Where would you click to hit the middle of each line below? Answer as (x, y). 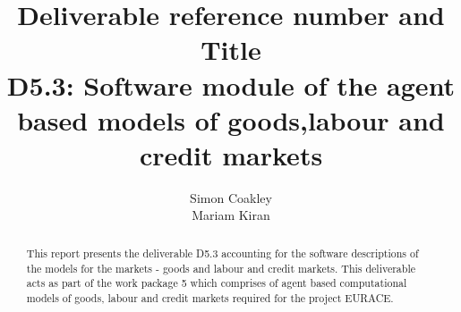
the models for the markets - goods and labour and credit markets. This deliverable (221, 268)
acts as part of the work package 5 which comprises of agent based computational (217, 283)
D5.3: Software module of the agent (231, 84)
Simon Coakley (231, 197)
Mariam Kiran (231, 215)
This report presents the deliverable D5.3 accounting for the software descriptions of (222, 253)
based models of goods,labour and (231, 119)
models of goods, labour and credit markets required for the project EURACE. (210, 297)
